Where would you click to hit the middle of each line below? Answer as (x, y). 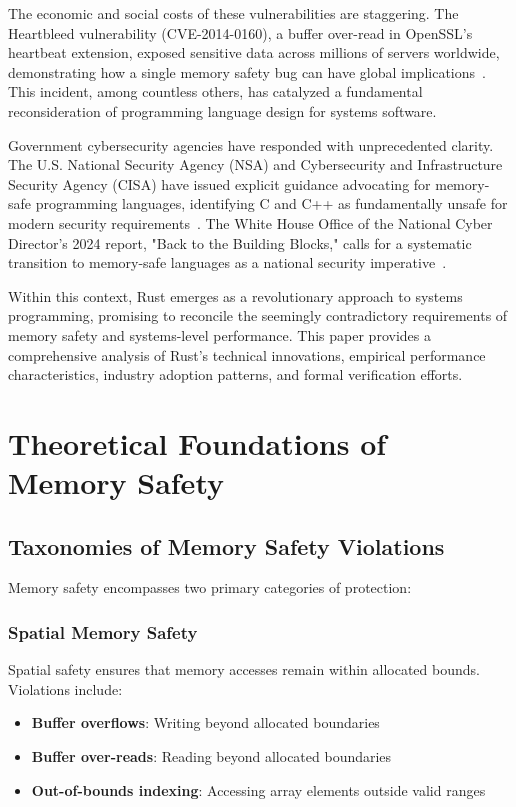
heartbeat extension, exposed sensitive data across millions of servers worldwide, (254, 52)
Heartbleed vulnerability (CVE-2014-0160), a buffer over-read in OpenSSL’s (240, 32)
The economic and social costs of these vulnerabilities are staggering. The (233, 13)
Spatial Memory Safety (103, 631)
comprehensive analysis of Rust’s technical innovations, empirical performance (247, 354)
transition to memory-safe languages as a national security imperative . (227, 262)
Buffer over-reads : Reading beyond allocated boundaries (211, 756)
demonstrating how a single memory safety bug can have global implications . (247, 71)
